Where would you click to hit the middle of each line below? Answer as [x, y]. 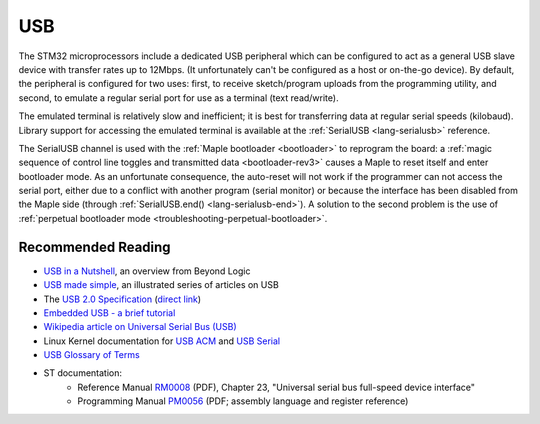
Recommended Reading [94, 246]
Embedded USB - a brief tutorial [109, 312]
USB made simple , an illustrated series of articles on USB [161, 285]
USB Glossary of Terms [91, 355]
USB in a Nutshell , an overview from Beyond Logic [147, 271]
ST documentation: [83, 373]
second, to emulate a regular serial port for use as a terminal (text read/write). [178, 97]
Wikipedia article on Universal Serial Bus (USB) [140, 327]
